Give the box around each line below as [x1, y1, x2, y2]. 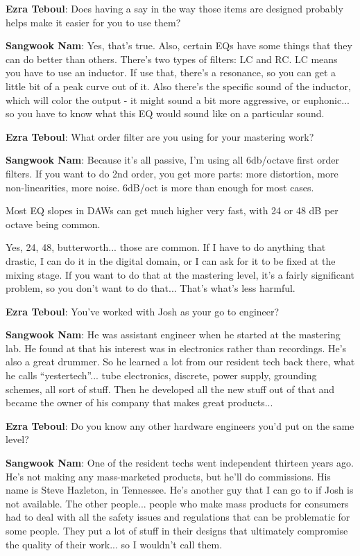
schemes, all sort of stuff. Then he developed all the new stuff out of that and [6, 381, 335, 396]
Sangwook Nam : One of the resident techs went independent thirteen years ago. [6, 455, 354, 470]
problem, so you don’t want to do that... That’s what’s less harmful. [6, 281, 295, 295]
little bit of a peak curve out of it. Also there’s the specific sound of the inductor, [6, 78, 351, 93]
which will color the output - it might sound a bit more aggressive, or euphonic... [6, 92, 350, 107]
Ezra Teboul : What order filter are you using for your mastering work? [6, 129, 314, 144]
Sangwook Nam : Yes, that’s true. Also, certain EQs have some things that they [6, 38, 352, 53]
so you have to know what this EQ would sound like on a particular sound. [6, 106, 325, 121]
